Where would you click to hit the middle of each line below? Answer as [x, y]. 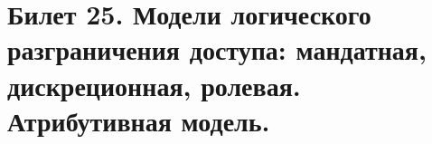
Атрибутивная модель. [139, 120]
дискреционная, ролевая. [154, 85]
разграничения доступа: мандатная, [217, 49]
